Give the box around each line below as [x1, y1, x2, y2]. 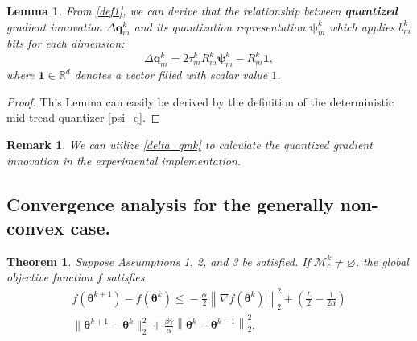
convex [6, 215, 64, 240]
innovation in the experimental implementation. [6, 152, 242, 168]
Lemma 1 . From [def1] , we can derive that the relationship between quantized [6, 2, 398, 19]
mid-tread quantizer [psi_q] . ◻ [6, 109, 161, 126]
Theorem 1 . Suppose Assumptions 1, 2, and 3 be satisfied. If [6, 252, 311, 269]
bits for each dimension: [6, 35, 125, 52]
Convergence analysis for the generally [6, 191, 334, 216]
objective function [6, 268, 93, 285]
